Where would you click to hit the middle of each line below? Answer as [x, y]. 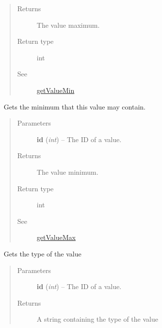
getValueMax [56, 237]
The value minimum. [67, 172]
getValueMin [56, 90]
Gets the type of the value [42, 253]
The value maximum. [68, 25]
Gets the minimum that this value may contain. [74, 106]
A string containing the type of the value [97, 319]
